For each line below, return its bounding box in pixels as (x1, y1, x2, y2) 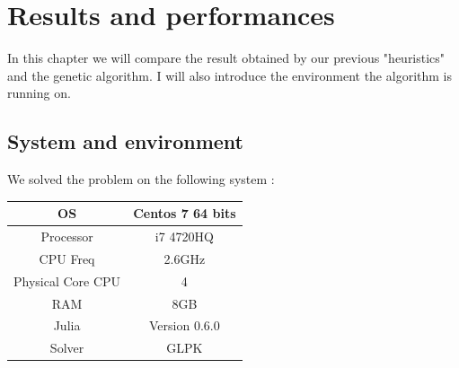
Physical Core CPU (13, 271, 121, 290)
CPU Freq (39, 249, 95, 267)
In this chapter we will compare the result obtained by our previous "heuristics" (7, 48, 446, 67)
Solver (49, 338, 84, 357)
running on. (7, 83, 71, 102)
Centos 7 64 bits (133, 204, 236, 223)
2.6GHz (163, 249, 206, 267)
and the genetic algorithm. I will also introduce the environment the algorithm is (7, 66, 452, 84)
